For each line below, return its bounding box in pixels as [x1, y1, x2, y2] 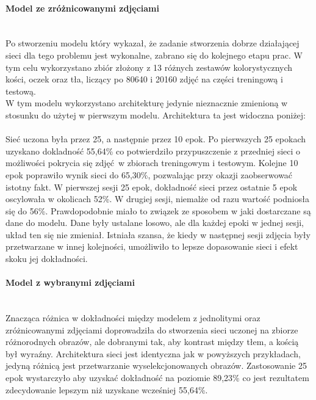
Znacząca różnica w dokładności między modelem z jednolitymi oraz [5, 311, 260, 324]
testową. [5, 84, 36, 97]
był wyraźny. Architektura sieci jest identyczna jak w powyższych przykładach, [5, 347, 301, 360]
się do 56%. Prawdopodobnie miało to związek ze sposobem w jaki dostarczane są [5, 204, 311, 217]
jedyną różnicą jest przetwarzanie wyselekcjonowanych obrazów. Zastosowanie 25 [5, 359, 307, 372]
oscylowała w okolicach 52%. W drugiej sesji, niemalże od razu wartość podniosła [5, 192, 309, 205]
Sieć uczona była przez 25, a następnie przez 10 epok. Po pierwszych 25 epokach [5, 133, 306, 145]
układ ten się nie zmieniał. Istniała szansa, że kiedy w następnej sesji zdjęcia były [5, 228, 311, 241]
